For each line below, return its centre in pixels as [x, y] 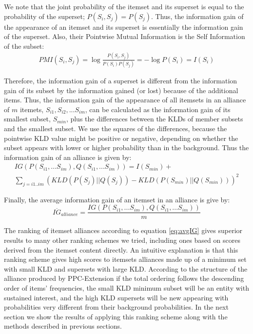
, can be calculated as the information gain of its [158, 109]
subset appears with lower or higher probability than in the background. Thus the [126, 147]
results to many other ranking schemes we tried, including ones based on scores [122, 240]
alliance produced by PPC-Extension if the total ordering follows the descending [124, 278]
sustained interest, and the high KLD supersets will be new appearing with [116, 297]
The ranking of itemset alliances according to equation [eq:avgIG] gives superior [123, 230]
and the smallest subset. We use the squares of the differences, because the [116, 128]
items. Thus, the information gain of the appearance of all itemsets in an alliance [125, 100]
